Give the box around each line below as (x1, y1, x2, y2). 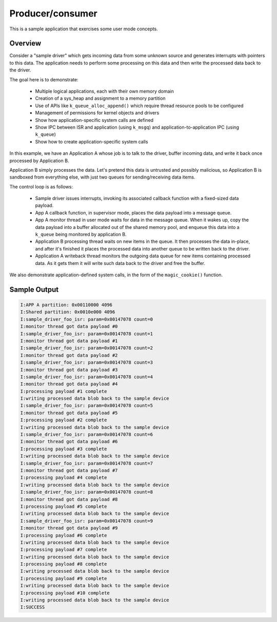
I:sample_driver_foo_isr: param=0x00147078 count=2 (20, 345, 153, 351)
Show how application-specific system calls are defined (35, 117, 154, 123)
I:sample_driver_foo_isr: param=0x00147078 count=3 (20, 360, 153, 365)
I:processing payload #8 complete (20, 561, 107, 567)
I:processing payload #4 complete (20, 475, 107, 481)
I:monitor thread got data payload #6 (20, 439, 118, 445)
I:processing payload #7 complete (20, 547, 107, 553)
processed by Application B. (9, 157, 69, 164)
